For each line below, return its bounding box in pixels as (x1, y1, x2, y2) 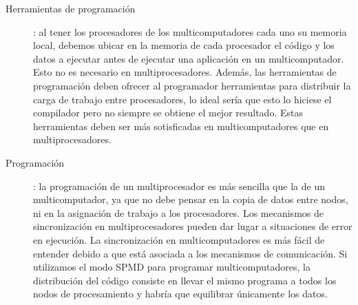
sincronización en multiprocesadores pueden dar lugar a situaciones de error (33, 219, 352, 233)
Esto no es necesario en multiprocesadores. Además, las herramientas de (33, 65, 337, 79)
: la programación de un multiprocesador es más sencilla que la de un (33, 178, 325, 193)
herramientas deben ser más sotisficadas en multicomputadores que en (33, 118, 329, 133)
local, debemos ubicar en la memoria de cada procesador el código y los (33, 38, 335, 52)
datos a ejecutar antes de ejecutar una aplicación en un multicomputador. (33, 51, 344, 65)
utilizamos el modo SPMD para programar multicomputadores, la (33, 260, 310, 274)
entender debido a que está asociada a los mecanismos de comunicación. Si (33, 246, 348, 260)
